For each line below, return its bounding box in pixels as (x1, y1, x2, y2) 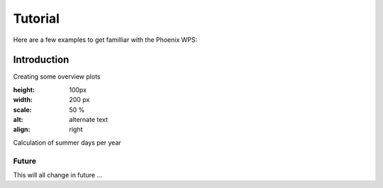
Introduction (13, 54, 70, 66)
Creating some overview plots (13, 72, 101, 81)
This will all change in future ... (13, 170, 103, 179)
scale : (13, 105, 32, 114)
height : (13, 85, 35, 94)
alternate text (69, 116, 109, 124)
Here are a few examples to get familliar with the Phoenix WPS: (13, 35, 198, 44)
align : (13, 125, 30, 134)
